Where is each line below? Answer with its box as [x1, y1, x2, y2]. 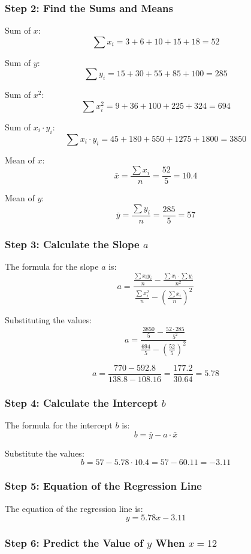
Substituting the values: [5, 314, 92, 326]
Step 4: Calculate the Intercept [5, 395, 158, 410]
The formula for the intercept [5, 419, 113, 431]
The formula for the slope [5, 260, 99, 273]
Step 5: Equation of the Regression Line [5, 478, 202, 493]
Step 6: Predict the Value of [5, 535, 143, 550]
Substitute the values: [5, 446, 84, 459]
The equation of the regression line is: [5, 502, 143, 514]
